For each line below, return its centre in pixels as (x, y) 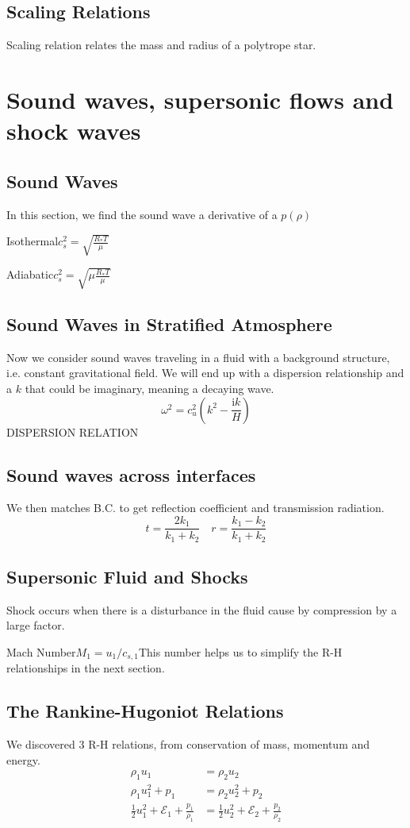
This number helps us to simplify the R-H (240, 651)
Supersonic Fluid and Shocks (127, 576)
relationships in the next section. (86, 668)
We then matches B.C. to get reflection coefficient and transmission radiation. (195, 508)
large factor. (36, 625)
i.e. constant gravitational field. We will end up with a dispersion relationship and (205, 373)
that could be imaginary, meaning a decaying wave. (149, 389)
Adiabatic (30, 274)
